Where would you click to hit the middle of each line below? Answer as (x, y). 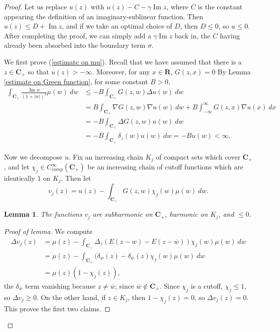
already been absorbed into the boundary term (75, 45)
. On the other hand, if (71, 297)
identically (20, 178)
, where (178, 6)
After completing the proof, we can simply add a (78, 35)
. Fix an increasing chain (106, 156)
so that (39, 71)
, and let (17, 167)
